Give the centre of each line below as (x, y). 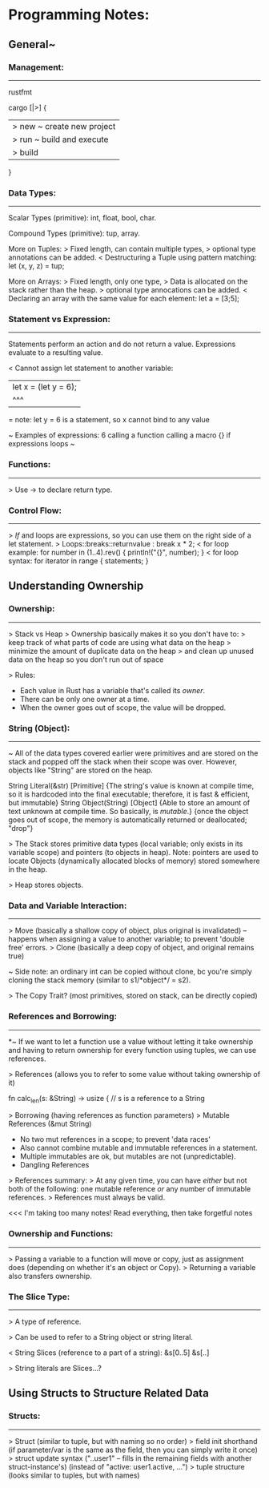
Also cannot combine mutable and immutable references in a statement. (139, 1148)
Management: (36, 67)
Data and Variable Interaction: (68, 905)
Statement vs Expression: (59, 320)
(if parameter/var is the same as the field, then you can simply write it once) (133, 1450)
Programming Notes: (79, 15)
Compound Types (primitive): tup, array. (74, 233)
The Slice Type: (39, 1296)
